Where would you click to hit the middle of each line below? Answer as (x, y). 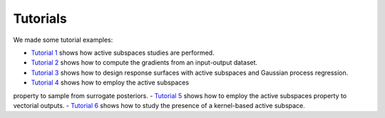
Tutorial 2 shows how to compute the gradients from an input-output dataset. (144, 63)
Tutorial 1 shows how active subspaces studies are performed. (123, 53)
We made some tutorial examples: (63, 40)
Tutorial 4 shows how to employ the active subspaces (110, 82)
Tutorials (40, 18)
